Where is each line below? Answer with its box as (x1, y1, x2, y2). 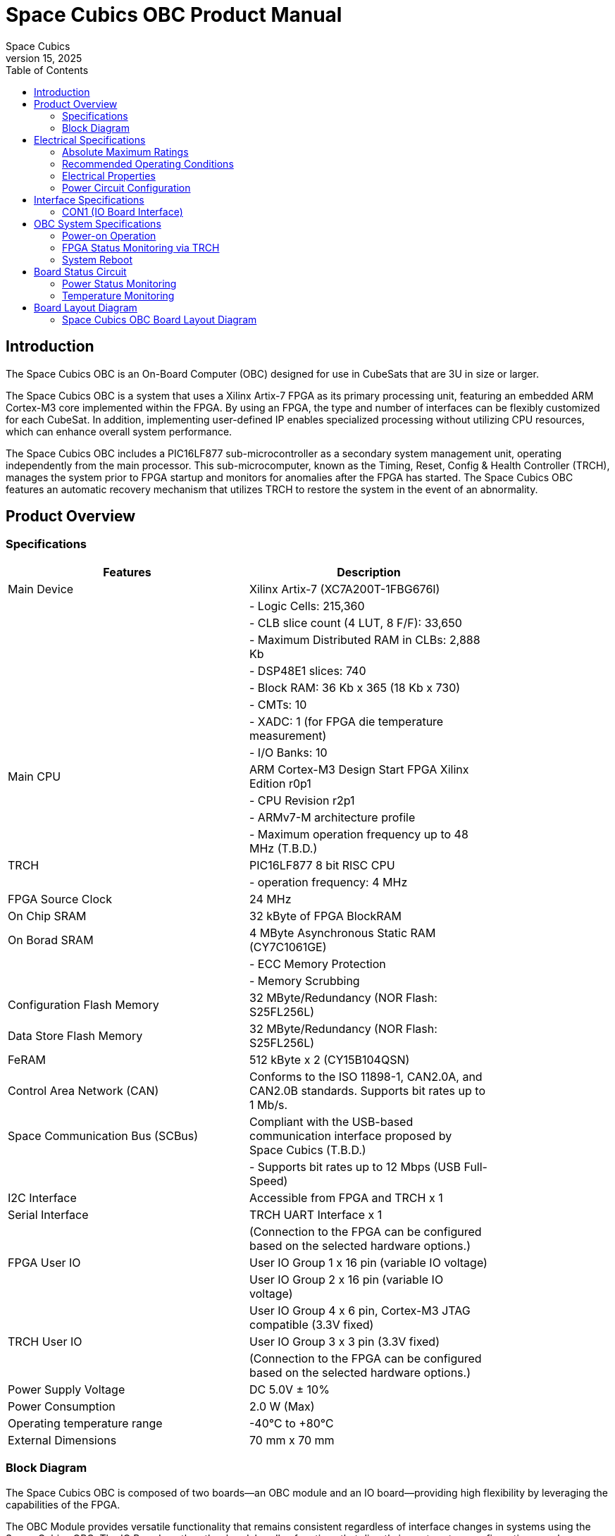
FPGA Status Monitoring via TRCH (62, 241, 220, 254)
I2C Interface (8, 1190, 77, 1205)
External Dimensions (8, 1432, 117, 1447)
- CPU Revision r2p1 (249, 793, 355, 807)
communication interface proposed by (249, 1128, 452, 1143)
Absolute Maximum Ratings (62, 145, 189, 158)
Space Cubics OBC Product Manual (6, 3, 342, 27)
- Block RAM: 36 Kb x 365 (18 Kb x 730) (249, 680, 461, 695)
